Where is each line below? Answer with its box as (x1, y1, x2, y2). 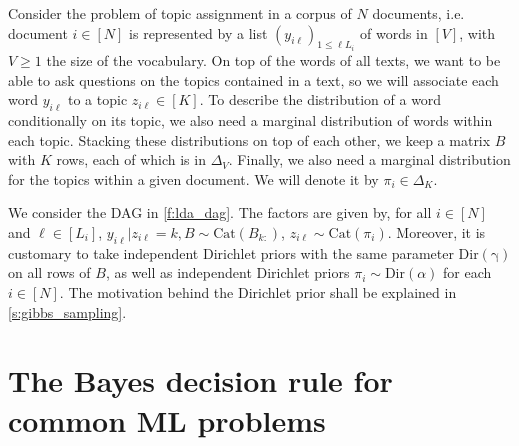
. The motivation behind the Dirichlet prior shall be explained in (59, 281, 457, 302)
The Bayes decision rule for (8, 360, 393, 401)
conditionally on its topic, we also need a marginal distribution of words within (8, 110, 493, 131)
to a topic (67, 89, 128, 110)
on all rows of (8, 262, 91, 283)
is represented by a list (129, 22, 268, 43)
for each (443, 262, 492, 283)
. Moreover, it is (387, 221, 486, 242)
